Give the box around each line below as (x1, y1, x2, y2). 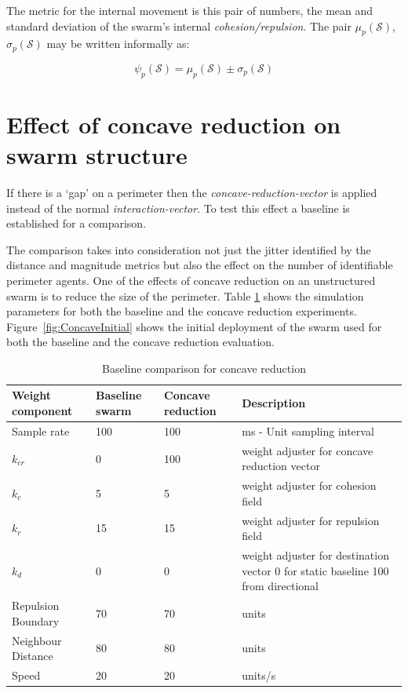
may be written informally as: (46, 35, 190, 52)
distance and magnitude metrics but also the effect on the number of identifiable (6, 257, 393, 273)
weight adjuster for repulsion (242, 512, 380, 528)
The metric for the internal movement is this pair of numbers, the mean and (6, 2, 373, 18)
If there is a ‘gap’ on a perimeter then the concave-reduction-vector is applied (6, 184, 377, 200)
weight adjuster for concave (242, 442, 373, 458)
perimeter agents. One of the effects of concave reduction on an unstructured (6, 272, 376, 288)
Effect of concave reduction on (6, 108, 341, 140)
